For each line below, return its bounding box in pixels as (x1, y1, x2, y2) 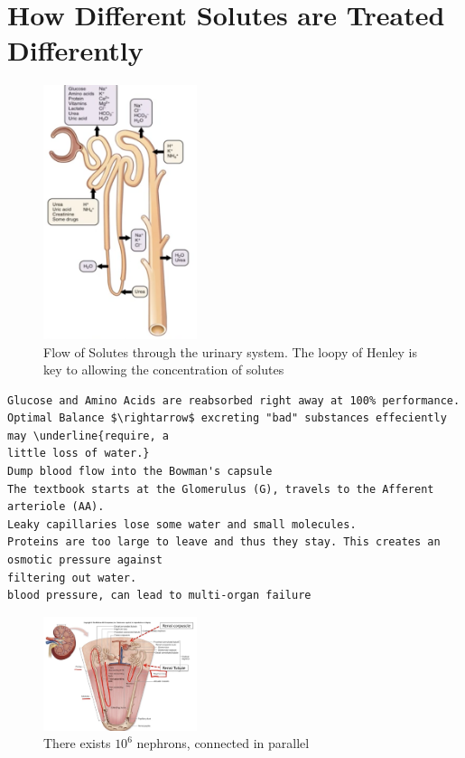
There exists (43, 734, 111, 753)
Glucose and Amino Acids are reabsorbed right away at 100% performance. (7, 393, 460, 407)
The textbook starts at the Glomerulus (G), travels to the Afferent (7, 482, 434, 496)
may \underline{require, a (7, 429, 169, 442)
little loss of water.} (7, 447, 150, 460)
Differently (7, 32, 144, 69)
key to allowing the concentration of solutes (43, 360, 284, 379)
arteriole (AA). (7, 500, 105, 514)
